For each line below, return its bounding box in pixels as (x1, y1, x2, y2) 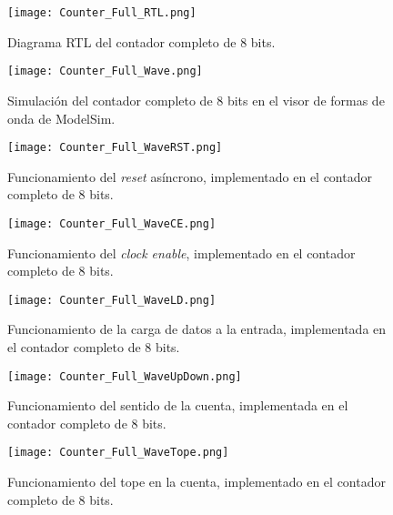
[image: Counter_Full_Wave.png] (7, 65, 203, 78)
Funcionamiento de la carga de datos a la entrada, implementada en (7, 319, 387, 338)
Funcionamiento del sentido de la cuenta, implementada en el (7, 396, 348, 415)
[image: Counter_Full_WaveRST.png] (7, 141, 223, 155)
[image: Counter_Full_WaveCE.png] (7, 217, 217, 230)
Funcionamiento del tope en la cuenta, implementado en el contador (7, 472, 386, 491)
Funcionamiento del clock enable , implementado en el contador (7, 243, 356, 262)
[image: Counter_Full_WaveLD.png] (7, 293, 217, 307)
